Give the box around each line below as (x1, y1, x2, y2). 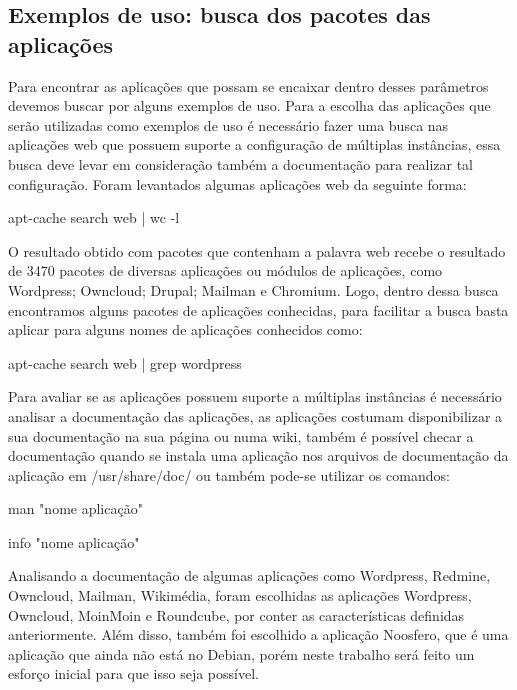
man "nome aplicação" (8, 498, 143, 519)
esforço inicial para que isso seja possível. (8, 663, 259, 684)
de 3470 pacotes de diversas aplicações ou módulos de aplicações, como (8, 260, 443, 281)
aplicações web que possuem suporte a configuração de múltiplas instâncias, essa (8, 134, 501, 155)
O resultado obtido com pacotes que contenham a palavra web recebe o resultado (8, 240, 506, 261)
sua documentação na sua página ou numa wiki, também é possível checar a (8, 425, 474, 446)
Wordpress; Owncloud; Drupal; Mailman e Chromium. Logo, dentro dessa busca (8, 279, 499, 300)
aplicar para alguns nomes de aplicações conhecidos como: (8, 319, 363, 340)
